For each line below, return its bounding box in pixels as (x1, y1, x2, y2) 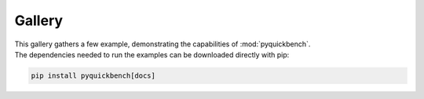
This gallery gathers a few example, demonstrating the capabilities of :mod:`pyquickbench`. (14, 39, 311, 49)
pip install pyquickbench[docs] (31, 71, 156, 80)
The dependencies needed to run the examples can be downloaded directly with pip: (14, 49, 290, 59)
